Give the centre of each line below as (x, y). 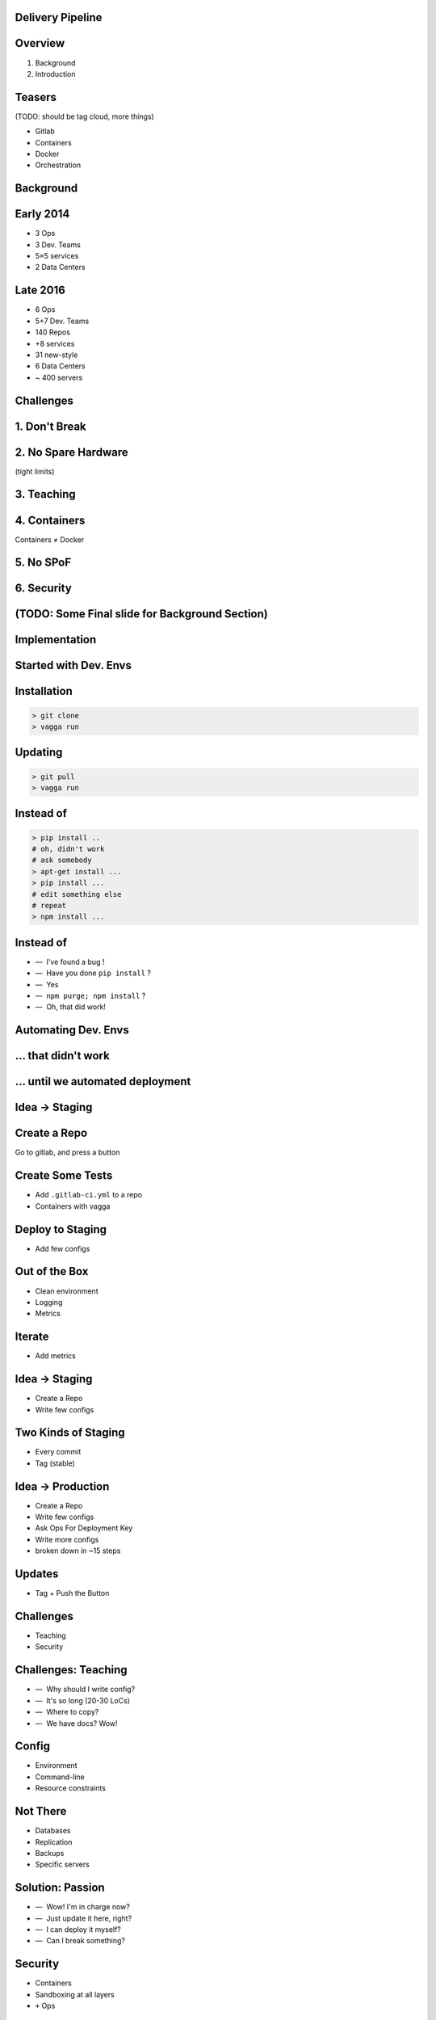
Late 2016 (40, 290)
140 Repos (52, 332)
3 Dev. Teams (58, 244)
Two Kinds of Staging (70, 1433)
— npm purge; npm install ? (90, 996)
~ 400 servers (59, 377)
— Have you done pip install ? (93, 973)
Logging (49, 1302)
